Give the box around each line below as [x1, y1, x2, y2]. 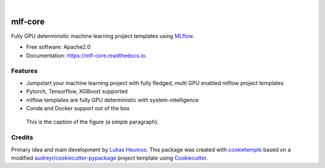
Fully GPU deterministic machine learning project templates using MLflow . [11, 32, 194, 39]
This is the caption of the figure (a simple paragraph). [26, 118, 159, 126]
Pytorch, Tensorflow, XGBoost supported [26, 88, 128, 95]
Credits [11, 133, 33, 142]
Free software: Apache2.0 [26, 43, 91, 51]
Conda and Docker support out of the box [26, 105, 130, 111]
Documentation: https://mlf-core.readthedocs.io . [26, 52, 147, 59]
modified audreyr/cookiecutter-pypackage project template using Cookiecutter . [11, 154, 208, 161]
